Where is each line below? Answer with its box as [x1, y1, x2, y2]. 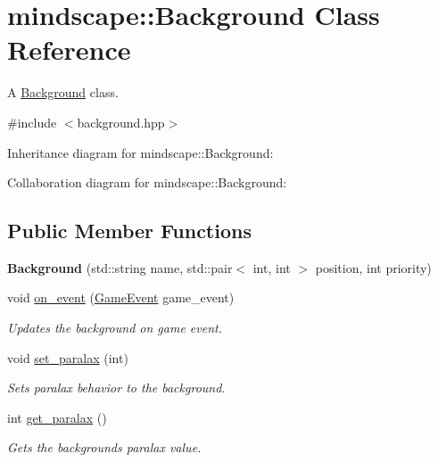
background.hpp [77, 112, 165, 131]
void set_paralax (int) [7, 348, 128, 367]
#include [7, 112, 57, 131]
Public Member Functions [7, 217, 252, 244]
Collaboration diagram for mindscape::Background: [7, 173, 287, 192]
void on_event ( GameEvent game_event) [7, 288, 235, 307]
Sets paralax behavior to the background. [7, 378, 226, 397]
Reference [7, 31, 131, 68]
